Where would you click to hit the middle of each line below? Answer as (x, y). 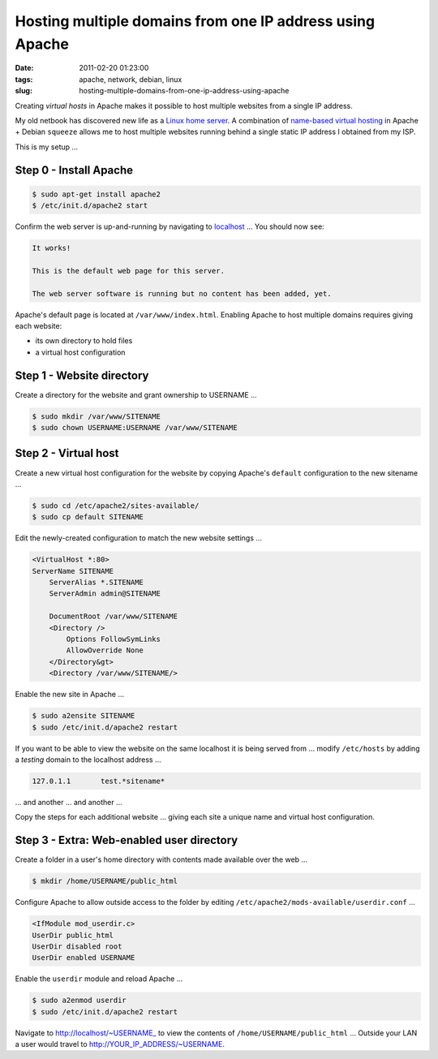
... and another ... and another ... (69, 802)
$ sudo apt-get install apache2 (97, 194)
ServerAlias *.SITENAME (96, 583)
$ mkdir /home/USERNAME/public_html (105, 881)
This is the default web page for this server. (128, 271)
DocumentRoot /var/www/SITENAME (114, 616)
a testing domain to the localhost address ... (88, 760)
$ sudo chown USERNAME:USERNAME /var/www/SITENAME (135, 428)
